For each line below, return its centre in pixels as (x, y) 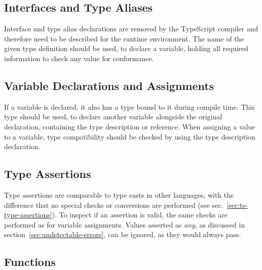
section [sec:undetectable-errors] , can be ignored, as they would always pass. (123, 234)
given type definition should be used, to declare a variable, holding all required (126, 48)
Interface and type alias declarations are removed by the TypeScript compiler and (131, 29)
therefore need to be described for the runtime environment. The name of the (124, 38)
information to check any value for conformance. (79, 58)
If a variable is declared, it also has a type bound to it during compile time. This (129, 106)
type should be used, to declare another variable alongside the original (113, 117)
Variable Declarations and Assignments (109, 85)
